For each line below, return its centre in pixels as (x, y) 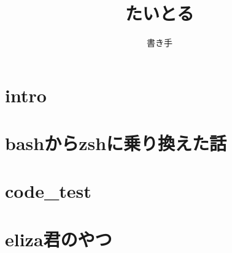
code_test (48, 191)
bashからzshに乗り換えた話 (116, 143)
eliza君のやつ (59, 239)
